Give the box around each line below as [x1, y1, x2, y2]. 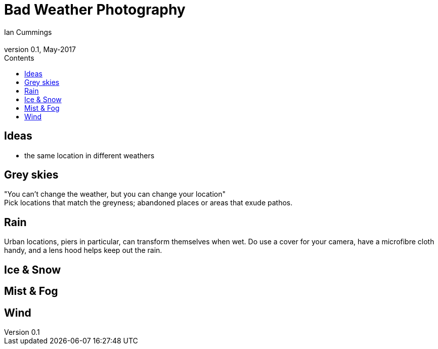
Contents [4, 53, 34, 62]
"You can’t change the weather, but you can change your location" [4, 190, 226, 199]
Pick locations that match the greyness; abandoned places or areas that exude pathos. [4, 198, 293, 207]
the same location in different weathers [24, 151, 155, 160]
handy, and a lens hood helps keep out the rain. [4, 246, 162, 255]
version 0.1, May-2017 [4, 45, 76, 54]
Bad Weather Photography [4, 1, 186, 18]
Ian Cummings [4, 27, 52, 36]
